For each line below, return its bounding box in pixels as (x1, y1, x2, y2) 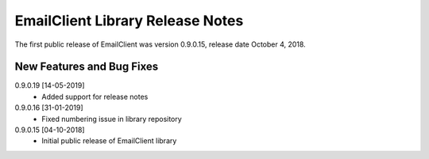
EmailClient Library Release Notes (14, 12, 244, 29)
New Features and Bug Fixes (14, 60, 159, 74)
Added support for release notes (41, 92, 149, 101)
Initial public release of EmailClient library (41, 136, 177, 146)
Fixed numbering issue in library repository (41, 114, 182, 123)
